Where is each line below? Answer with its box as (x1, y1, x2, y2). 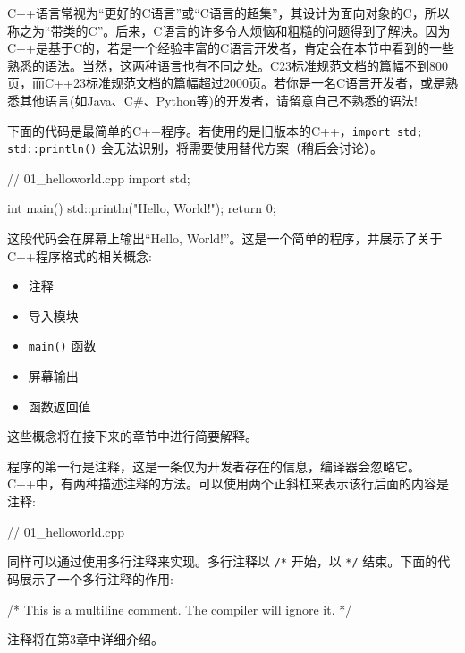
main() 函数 (28, 336, 97, 355)
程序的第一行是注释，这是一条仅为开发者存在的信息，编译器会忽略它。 (7, 456, 420, 475)
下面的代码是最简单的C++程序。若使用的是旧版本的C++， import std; (7, 121, 423, 140)
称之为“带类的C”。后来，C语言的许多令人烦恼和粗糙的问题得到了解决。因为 (7, 21, 451, 39)
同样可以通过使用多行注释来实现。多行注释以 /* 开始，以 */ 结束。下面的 (7, 552, 438, 571)
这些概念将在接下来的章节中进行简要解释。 (7, 427, 258, 445)
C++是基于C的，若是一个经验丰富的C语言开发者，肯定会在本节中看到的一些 (7, 38, 455, 57)
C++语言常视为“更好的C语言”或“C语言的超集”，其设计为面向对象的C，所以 (7, 4, 450, 21)
